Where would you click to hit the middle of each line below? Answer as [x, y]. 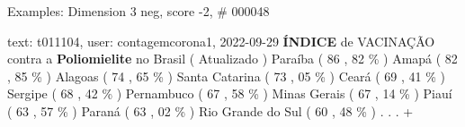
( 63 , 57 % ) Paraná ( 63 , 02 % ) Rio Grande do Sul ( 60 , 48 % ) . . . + [210, 110]
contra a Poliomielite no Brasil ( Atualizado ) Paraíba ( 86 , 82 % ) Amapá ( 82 [232, 59]
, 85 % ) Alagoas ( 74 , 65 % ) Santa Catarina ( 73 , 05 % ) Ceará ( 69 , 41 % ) [226, 76]
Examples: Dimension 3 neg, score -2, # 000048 [139, 11]
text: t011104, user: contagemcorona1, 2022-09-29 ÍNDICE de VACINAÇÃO [221, 41]
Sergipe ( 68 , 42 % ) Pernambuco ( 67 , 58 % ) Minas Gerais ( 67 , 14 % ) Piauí [230, 93]
